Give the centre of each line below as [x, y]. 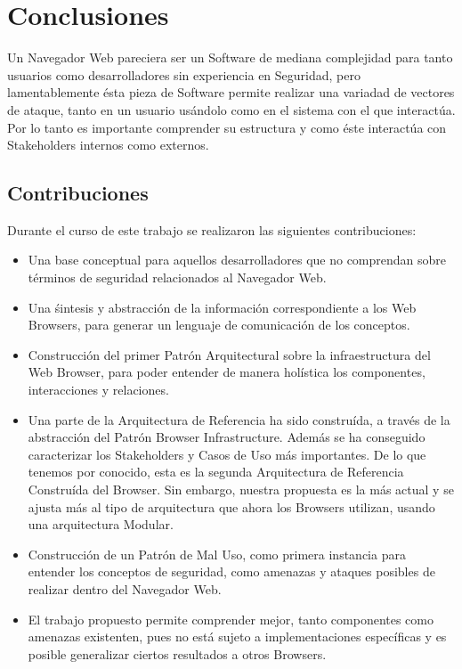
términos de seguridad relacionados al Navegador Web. [177, 277]
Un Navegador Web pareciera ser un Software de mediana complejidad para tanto [230, 57]
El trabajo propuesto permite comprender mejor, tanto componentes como [231, 619]
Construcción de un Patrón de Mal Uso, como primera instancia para [217, 554]
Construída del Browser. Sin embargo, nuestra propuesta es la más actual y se [241, 490]
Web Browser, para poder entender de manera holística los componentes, [227, 372]
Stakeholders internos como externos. [108, 145]
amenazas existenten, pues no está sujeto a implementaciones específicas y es [237, 636]
